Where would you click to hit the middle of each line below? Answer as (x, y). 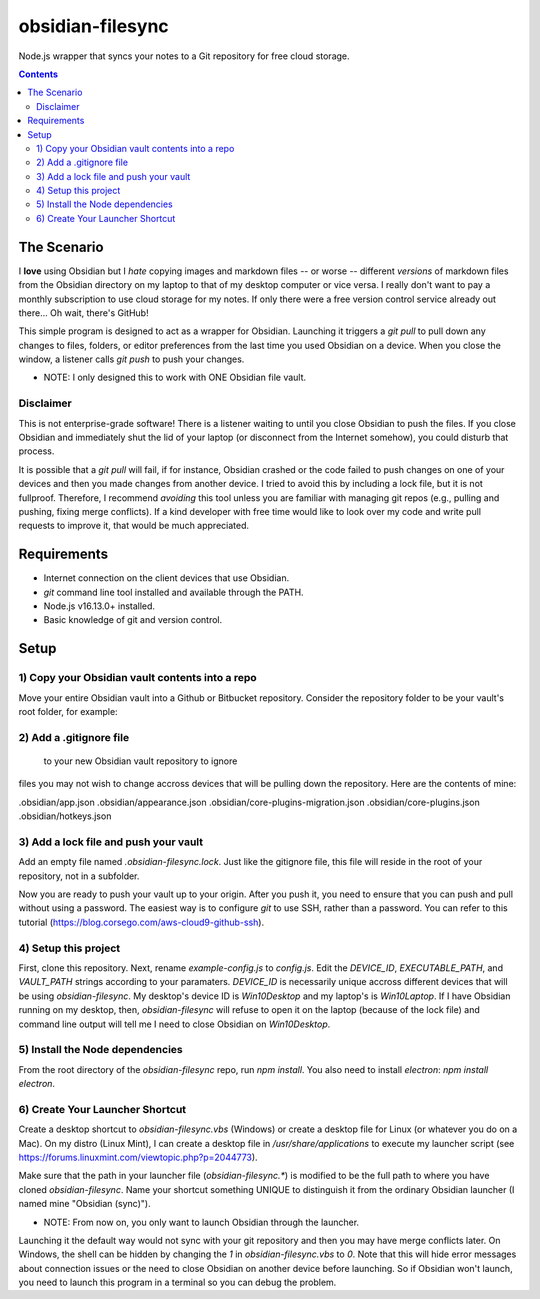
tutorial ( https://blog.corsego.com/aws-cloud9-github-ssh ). (141, 922)
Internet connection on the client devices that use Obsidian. (166, 578)
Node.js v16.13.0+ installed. (99, 606)
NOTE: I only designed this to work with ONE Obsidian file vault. (175, 377)
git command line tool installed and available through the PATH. (173, 592)
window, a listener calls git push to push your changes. (131, 359)
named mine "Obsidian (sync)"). (84, 1204)
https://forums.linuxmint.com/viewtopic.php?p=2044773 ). (138, 1157)
